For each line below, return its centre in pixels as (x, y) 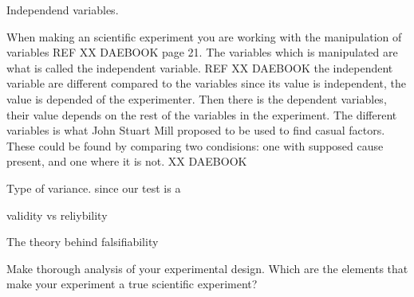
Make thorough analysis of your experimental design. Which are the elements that (207, 268)
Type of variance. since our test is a (94, 188)
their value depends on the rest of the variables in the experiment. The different (202, 114)
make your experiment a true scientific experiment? (132, 284)
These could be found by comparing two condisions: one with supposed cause (195, 145)
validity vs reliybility (57, 215)
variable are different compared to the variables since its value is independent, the (206, 83)
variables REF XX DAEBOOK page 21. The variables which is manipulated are (202, 52)
